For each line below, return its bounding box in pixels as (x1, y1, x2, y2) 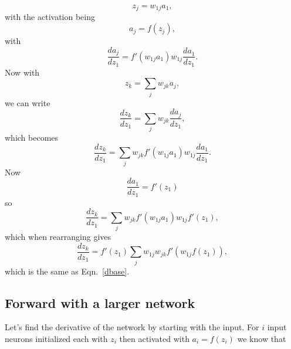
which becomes (5, 131, 59, 144)
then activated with (119, 332, 190, 344)
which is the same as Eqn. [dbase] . (5, 265, 130, 277)
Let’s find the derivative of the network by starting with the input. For (5, 321, 259, 333)
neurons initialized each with (5, 332, 108, 344)
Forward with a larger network (5, 293, 195, 311)
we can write (5, 96, 50, 109)
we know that (237, 332, 286, 344)
